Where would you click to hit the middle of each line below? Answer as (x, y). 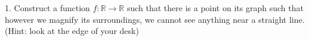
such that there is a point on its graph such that (215, 8)
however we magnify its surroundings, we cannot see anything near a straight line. (155, 19)
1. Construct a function (47, 8)
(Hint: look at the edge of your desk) (72, 31)
